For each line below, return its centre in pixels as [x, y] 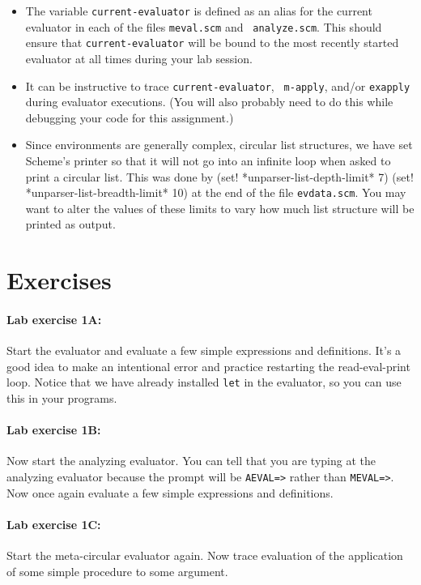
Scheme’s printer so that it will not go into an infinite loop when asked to [208, 160]
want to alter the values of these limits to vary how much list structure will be [220, 208]
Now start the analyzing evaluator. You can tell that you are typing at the [191, 461]
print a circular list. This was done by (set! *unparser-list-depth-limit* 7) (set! [219, 176]
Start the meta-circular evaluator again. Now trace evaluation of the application [205, 555]
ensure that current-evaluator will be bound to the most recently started [212, 43]
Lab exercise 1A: [54, 319]
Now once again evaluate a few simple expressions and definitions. [170, 492]
